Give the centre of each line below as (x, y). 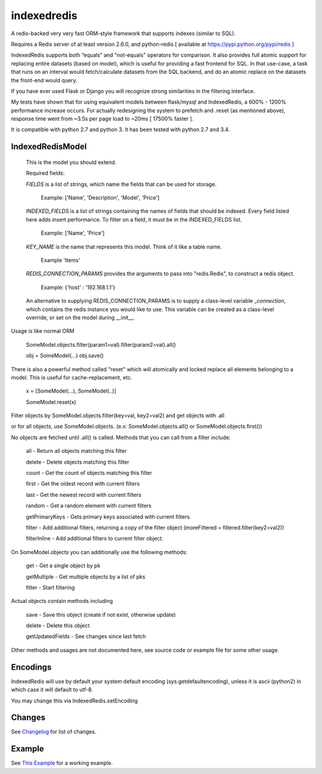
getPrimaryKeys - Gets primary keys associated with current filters (108, 517)
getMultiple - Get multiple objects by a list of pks (86, 576)
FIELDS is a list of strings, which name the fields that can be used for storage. (121, 184)
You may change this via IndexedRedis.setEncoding (75, 701)
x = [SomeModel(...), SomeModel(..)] (71, 391)
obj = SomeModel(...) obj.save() (65, 356)
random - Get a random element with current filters (89, 506)
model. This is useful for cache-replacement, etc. (72, 377)
